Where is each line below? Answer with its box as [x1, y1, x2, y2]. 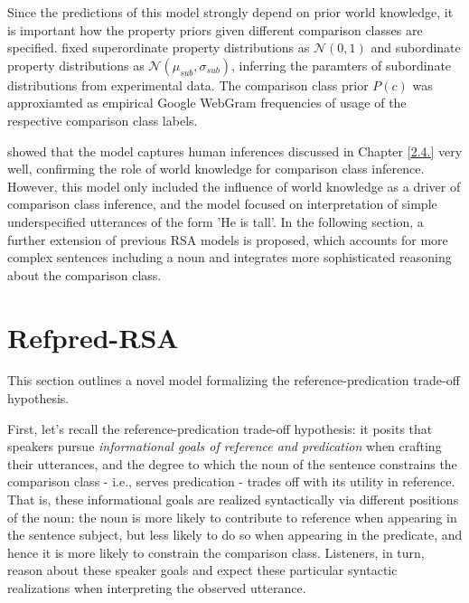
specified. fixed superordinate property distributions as [7, 38, 310, 57]
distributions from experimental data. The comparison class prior [7, 75, 369, 94]
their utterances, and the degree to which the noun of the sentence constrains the [7, 454, 457, 473]
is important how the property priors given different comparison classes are [7, 20, 423, 39]
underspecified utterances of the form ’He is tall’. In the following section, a [7, 212, 424, 231]
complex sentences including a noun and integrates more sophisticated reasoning [7, 248, 452, 267]
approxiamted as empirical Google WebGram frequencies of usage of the [7, 93, 407, 112]
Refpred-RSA [7, 318, 179, 355]
